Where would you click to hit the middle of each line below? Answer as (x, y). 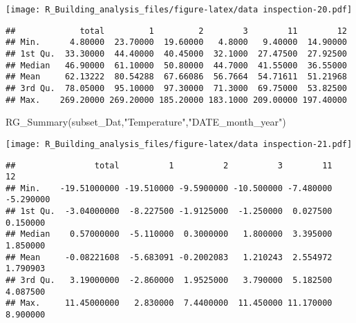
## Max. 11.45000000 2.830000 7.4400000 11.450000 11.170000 (169, 303)
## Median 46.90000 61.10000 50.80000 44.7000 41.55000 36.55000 (176, 65)
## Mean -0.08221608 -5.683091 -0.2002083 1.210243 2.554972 (169, 257)
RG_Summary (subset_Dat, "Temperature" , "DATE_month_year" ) (146, 122)
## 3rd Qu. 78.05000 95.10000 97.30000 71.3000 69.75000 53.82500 (176, 88)
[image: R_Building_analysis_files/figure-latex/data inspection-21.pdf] (179, 144)
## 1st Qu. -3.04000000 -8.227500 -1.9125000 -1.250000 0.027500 (169, 212)
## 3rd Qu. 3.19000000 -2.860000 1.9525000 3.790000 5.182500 (169, 281)
